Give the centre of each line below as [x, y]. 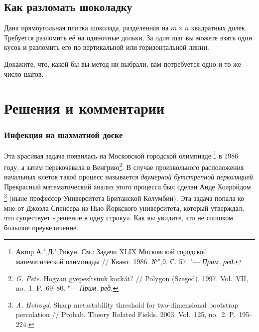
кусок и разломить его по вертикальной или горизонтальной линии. [107, 47]
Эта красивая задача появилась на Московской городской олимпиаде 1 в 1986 [121, 155]
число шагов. [24, 74]
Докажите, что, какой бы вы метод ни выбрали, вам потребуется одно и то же [123, 64]
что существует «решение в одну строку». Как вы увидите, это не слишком [119, 218]
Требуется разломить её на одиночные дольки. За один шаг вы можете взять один [128, 37]
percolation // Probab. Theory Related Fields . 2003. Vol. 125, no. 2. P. [126, 314]
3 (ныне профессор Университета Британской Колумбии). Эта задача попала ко [124, 197]
